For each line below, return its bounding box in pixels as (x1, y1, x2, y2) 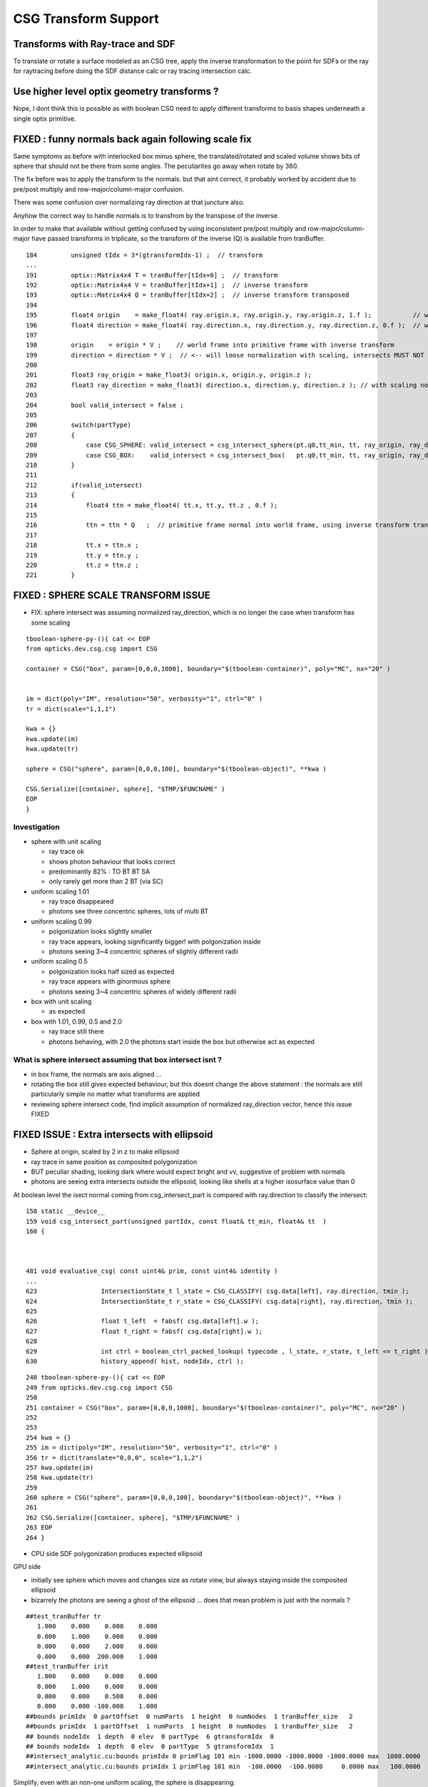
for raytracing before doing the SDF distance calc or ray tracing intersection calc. (13, 66, 253, 75)
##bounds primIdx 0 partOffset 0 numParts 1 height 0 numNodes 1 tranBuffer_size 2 (26, 1712, 353, 1721)
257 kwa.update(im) (26, 1463, 94, 1472)
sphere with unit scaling (31, 837, 101, 846)
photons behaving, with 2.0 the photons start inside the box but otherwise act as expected (49, 1037, 315, 1046)
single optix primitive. (13, 114, 76, 123)
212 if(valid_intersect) (26, 481, 143, 489)
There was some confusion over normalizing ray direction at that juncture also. (13, 198, 245, 207)
